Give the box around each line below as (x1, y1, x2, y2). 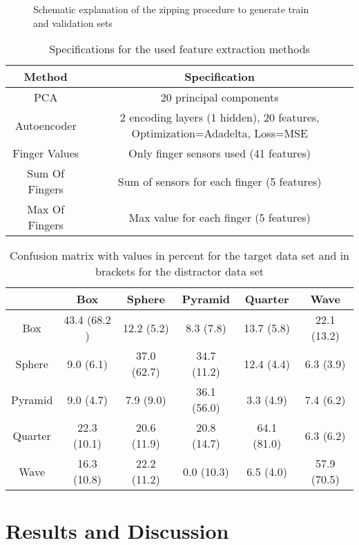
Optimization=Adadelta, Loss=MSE (131, 125, 308, 142)
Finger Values (12, 145, 79, 162)
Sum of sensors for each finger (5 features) (117, 173, 322, 189)
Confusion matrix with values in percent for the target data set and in (9, 247, 350, 264)
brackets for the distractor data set (95, 263, 264, 280)
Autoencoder (14, 117, 77, 133)
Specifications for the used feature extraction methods (49, 41, 310, 57)
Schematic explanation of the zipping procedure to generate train (33, 2, 309, 16)
